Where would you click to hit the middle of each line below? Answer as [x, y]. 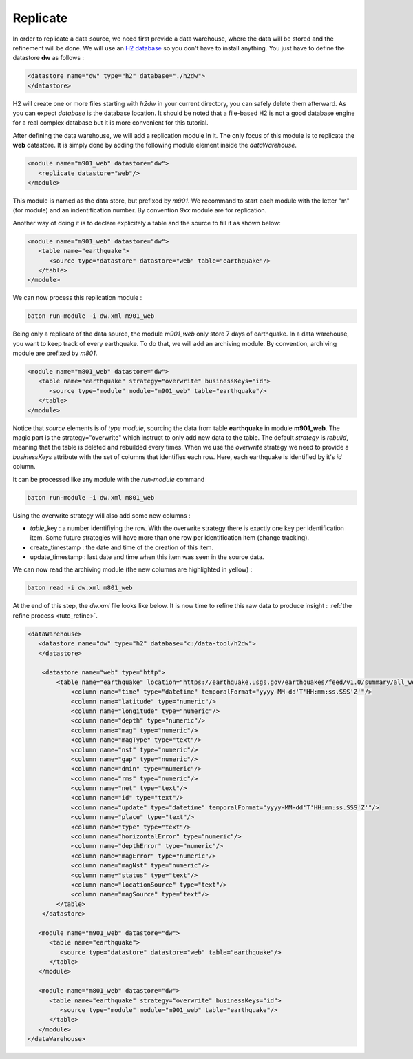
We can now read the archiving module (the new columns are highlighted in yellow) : [133, 569]
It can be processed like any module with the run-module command [109, 479]
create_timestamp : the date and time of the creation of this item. [121, 547]
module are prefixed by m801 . [55, 353]
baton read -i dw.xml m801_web [80, 588]
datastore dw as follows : [49, 58]
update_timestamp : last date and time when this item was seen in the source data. [147, 557]
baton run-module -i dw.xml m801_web [91, 497]
